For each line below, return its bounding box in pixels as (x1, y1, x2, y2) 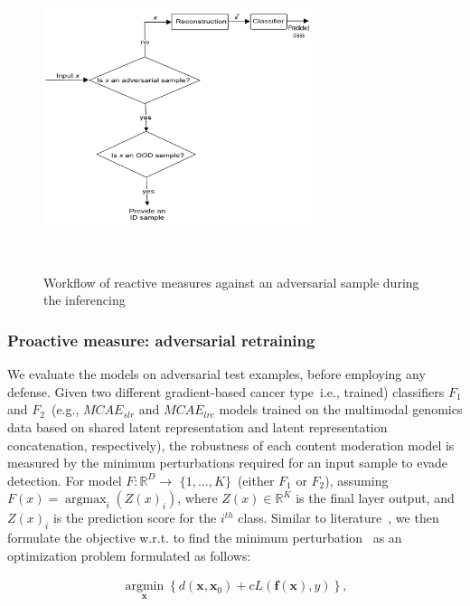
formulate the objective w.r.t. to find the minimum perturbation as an (7, 528, 402, 547)
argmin (125, 580, 164, 593)
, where (177, 488, 218, 507)
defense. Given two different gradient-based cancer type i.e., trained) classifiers (7, 382, 445, 401)
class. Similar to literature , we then (238, 508, 439, 527)
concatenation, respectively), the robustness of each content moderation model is (7, 435, 455, 454)
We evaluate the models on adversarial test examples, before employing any (7, 365, 426, 383)
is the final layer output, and (296, 488, 455, 507)
